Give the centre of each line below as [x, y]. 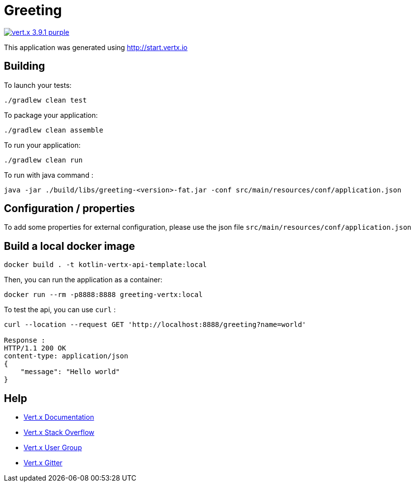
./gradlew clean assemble [54, 130]
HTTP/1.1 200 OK [35, 348]
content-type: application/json [66, 356]
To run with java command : [49, 175]
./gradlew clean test [45, 100]
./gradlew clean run [43, 160]
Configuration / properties [69, 209]
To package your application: [51, 115]
